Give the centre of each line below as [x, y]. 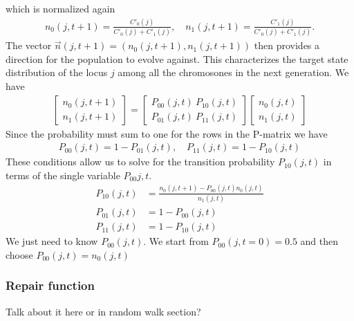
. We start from [176, 241]
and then [319, 241]
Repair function [50, 285]
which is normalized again [60, 8]
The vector [29, 45]
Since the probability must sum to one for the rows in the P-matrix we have [167, 133]
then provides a [287, 45]
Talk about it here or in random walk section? [103, 311]
